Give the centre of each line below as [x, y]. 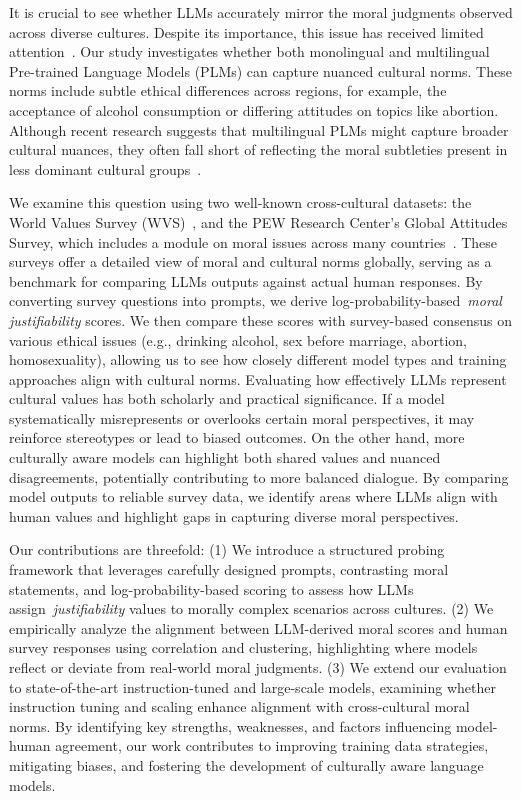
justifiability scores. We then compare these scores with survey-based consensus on [260, 319]
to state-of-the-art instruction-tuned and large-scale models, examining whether [252, 686]
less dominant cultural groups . [105, 168]
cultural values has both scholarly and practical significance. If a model [227, 398]
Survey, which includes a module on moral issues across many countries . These [253, 241]
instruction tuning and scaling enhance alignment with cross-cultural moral [239, 706]
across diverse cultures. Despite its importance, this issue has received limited [246, 31]
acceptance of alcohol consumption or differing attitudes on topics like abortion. [254, 109]
